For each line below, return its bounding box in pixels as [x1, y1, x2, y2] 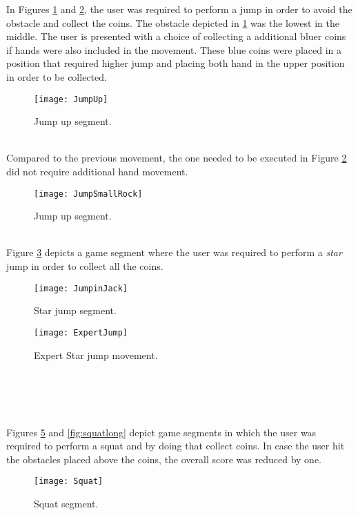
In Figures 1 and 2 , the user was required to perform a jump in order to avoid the [6, 2, 352, 16]
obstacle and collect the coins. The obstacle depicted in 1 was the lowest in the [6, 15, 339, 30]
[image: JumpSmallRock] [34, 188, 143, 199]
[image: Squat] [34, 476, 103, 487]
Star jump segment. [34, 303, 117, 318]
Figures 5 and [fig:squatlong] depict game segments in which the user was [6, 425, 317, 439]
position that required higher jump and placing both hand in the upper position [6, 56, 345, 70]
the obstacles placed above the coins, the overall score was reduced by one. [6, 451, 321, 466]
